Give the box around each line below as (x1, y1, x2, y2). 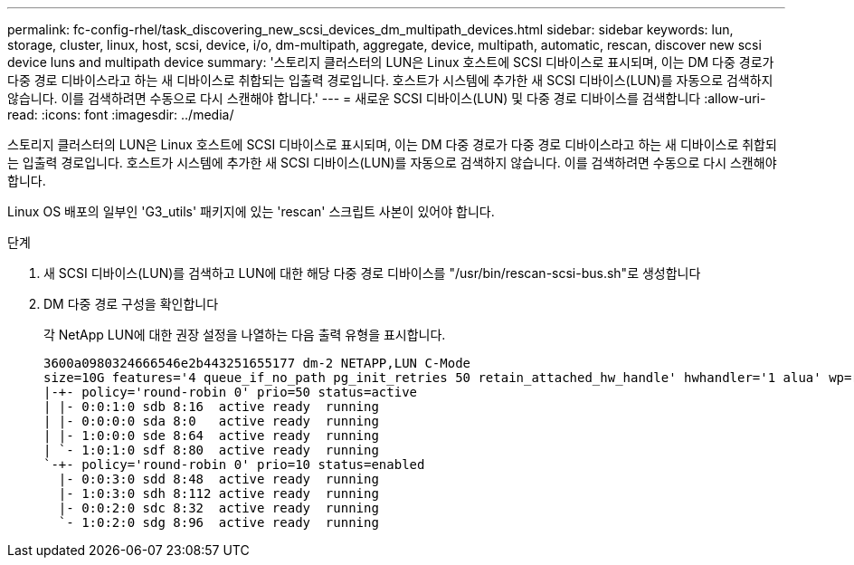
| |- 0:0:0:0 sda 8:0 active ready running (43, 414, 379, 428)
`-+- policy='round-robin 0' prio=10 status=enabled (43, 457, 425, 472)
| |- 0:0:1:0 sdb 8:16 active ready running (43, 399, 379, 414)
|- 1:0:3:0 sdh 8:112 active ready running (58, 486, 379, 501)
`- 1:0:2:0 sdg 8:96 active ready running (58, 515, 379, 530)
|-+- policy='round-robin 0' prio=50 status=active (43, 385, 418, 399)
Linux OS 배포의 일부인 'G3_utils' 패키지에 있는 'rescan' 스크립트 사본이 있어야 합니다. (7, 204, 495, 219)
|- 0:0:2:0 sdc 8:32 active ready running (58, 501, 379, 515)
